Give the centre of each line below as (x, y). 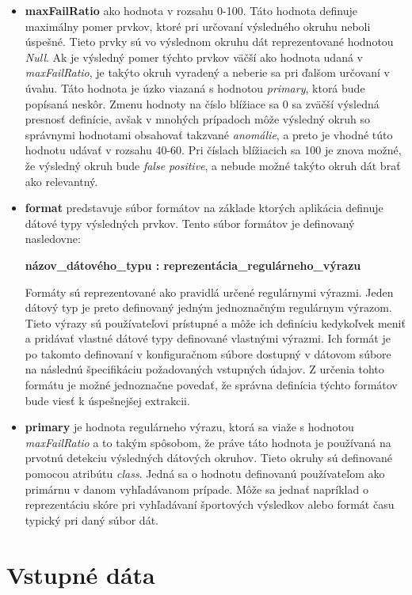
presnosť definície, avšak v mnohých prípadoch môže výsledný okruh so (198, 119)
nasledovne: (53, 239)
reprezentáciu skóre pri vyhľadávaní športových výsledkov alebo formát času (210, 504)
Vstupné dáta (81, 574)
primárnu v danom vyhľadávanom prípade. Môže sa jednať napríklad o (196, 489)
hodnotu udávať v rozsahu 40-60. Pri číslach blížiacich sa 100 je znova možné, (213, 150)
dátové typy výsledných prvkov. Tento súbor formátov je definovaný (190, 223)
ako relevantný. (61, 181)
